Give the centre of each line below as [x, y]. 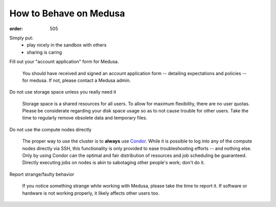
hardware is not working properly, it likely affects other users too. [91, 193]
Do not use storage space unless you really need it [63, 92]
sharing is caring [44, 52]
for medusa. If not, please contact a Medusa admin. [77, 80]
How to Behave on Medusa [67, 13]
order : [16, 29]
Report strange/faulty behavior [42, 174]
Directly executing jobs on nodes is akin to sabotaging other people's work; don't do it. [114, 163]
